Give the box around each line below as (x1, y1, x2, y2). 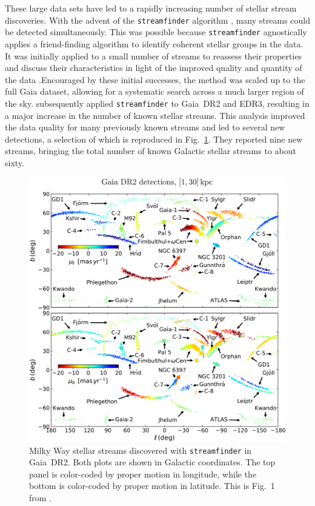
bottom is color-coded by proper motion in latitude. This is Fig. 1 (29, 479, 275, 492)
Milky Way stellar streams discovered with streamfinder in (29, 444, 252, 456)
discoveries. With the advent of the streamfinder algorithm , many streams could (5, 13, 310, 26)
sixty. (5, 156, 24, 169)
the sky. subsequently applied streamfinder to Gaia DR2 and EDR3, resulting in (5, 96, 310, 109)
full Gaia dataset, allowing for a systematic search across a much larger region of (5, 85, 304, 98)
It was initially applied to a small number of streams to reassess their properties (5, 49, 302, 62)
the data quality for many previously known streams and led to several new (5, 121, 285, 133)
